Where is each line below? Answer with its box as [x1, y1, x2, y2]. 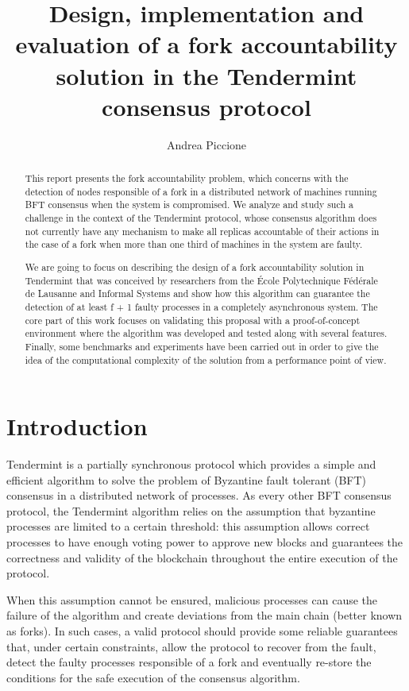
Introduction [6, 410, 148, 442]
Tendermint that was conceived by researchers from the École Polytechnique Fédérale [25, 273, 378, 287]
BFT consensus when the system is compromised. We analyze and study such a [25, 198, 353, 211]
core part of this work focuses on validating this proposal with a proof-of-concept [25, 313, 361, 326]
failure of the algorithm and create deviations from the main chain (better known [6, 607, 403, 623]
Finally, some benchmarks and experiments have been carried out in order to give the [25, 339, 379, 353]
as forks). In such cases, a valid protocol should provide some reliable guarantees [6, 623, 398, 639]
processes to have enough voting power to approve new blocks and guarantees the [6, 534, 403, 550]
